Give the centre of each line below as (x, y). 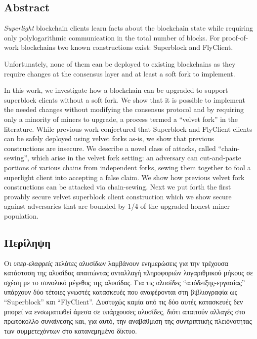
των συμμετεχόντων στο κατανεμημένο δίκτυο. (71, 330)
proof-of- (235, 37)
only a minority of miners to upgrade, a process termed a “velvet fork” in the (121, 119)
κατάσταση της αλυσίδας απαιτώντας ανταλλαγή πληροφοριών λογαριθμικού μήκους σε (128, 273)
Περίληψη (27, 242)
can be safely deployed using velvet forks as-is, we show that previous (109, 138)
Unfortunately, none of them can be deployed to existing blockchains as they (120, 63)
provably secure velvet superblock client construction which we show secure (118, 196)
